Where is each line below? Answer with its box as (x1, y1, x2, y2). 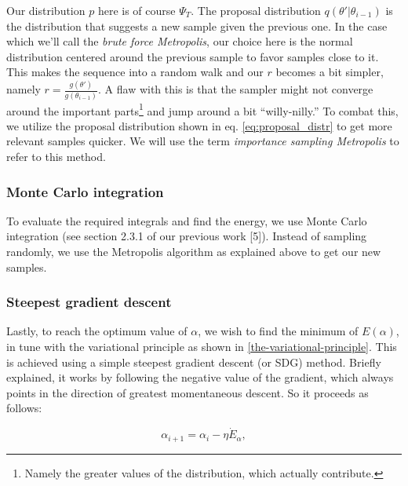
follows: (6, 400, 42, 416)
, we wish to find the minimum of (198, 323, 359, 339)
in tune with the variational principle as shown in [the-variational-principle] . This (6, 338, 397, 355)
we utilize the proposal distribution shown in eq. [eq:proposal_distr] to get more (6, 117, 392, 133)
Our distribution (6, 2, 86, 18)
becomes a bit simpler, (275, 64, 384, 80)
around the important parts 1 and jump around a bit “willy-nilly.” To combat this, (6, 100, 399, 119)
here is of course (97, 2, 176, 18)
